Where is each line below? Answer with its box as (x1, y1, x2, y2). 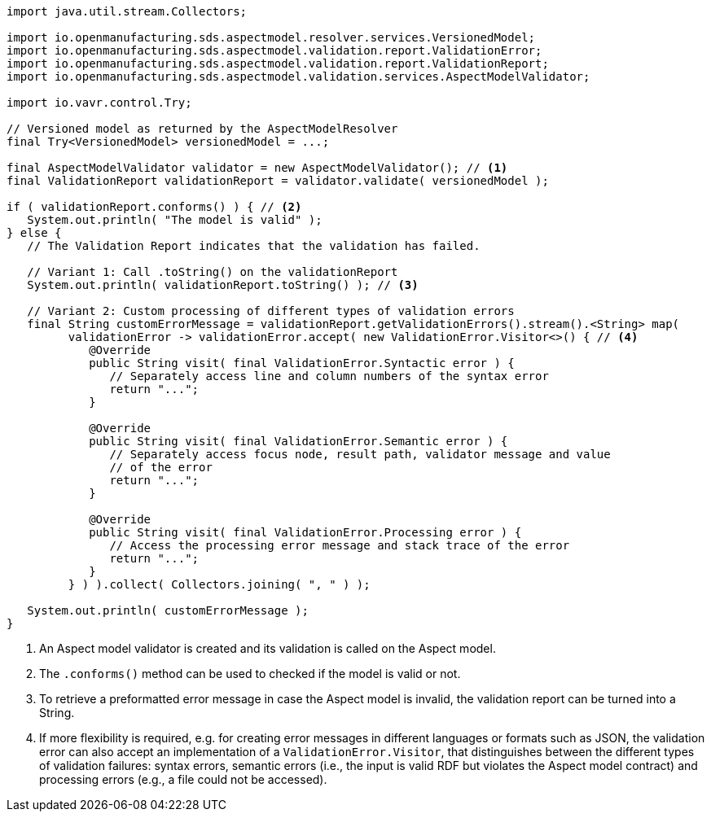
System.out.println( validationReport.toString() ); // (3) (27, 278, 419, 291)
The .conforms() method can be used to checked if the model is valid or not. (39, 667, 461, 680)
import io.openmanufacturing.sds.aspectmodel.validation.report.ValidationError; (7, 44, 542, 57)
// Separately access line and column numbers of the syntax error (109, 370, 549, 383)
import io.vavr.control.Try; (7, 96, 192, 109)
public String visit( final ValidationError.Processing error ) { (89, 526, 522, 539)
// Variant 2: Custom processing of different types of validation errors (27, 304, 515, 317)
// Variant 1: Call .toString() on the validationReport (27, 265, 398, 278)
